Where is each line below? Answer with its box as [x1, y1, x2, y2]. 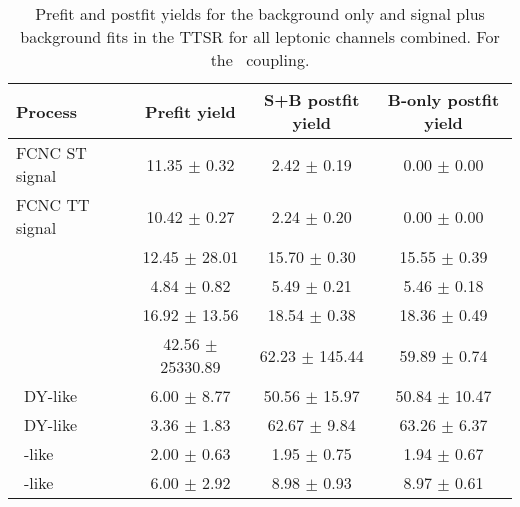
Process [16, 99, 78, 123]
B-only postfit [387, 88, 500, 111]
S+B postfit [263, 88, 360, 111]
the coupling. [210, 48, 310, 71]
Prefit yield [145, 99, 236, 123]
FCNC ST [16, 141, 87, 164]
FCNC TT [16, 193, 90, 216]
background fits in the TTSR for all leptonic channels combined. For [20, 25, 500, 48]
